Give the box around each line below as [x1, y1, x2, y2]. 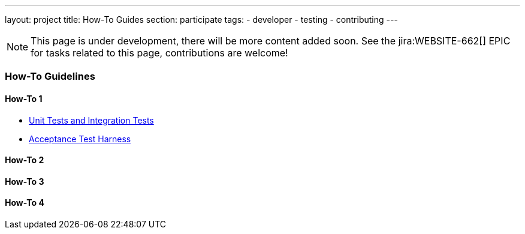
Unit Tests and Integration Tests [29, 115, 154, 125]
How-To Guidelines [5, 70, 95, 83]
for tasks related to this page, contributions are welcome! [31, 47, 288, 59]
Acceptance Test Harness [29, 133, 131, 144]
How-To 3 [5, 176, 44, 187]
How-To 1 [5, 93, 43, 104]
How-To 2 [5, 155, 44, 166]
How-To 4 [5, 197, 44, 208]
